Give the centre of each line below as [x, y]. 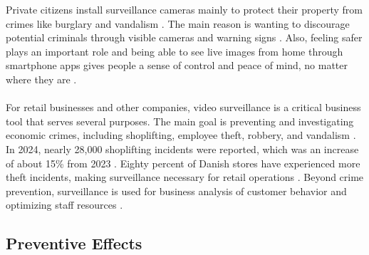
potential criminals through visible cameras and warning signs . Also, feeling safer [184, 37]
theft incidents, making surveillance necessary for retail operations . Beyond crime [185, 177]
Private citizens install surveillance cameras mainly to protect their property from [184, 9]
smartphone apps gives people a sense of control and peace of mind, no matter [177, 65]
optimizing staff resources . [64, 205]
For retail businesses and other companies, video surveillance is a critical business [183, 107]
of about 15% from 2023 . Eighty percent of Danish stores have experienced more [183, 163]
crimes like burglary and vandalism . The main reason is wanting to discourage [178, 23]
